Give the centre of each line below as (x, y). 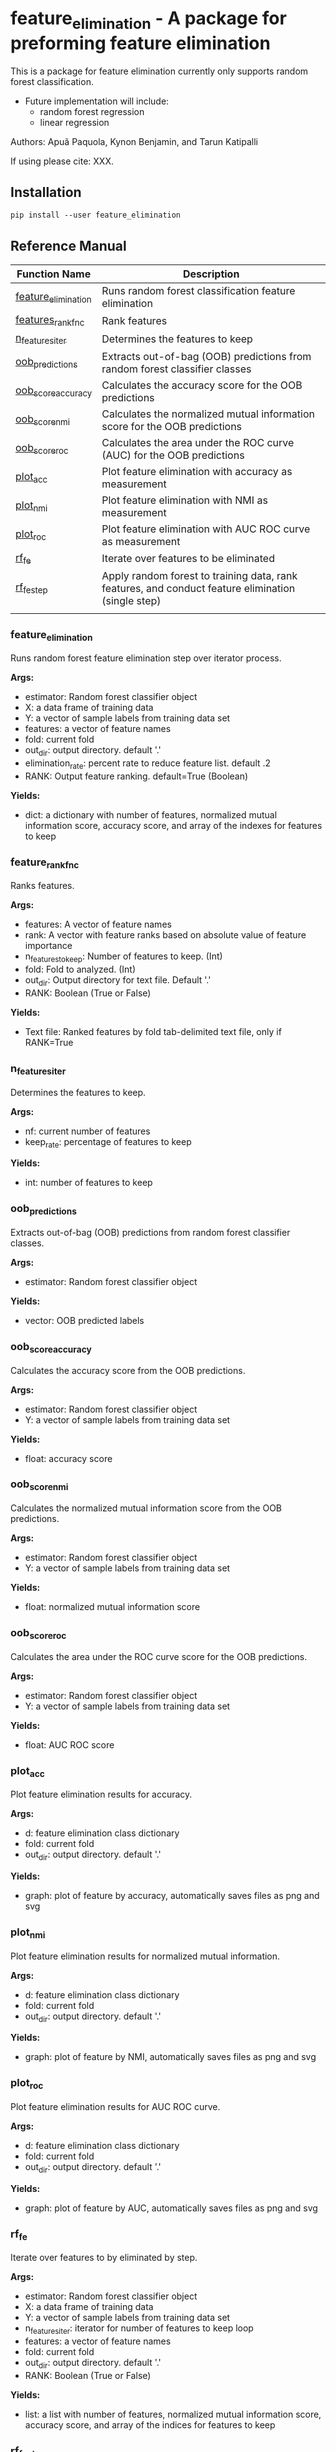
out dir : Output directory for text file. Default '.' (118, 981)
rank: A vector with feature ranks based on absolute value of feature (165, 935)
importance (48, 946)
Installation (46, 192)
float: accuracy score (68, 1458)
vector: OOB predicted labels (84, 1320)
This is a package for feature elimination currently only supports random (159, 71)
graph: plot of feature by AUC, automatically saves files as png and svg (171, 2208)
